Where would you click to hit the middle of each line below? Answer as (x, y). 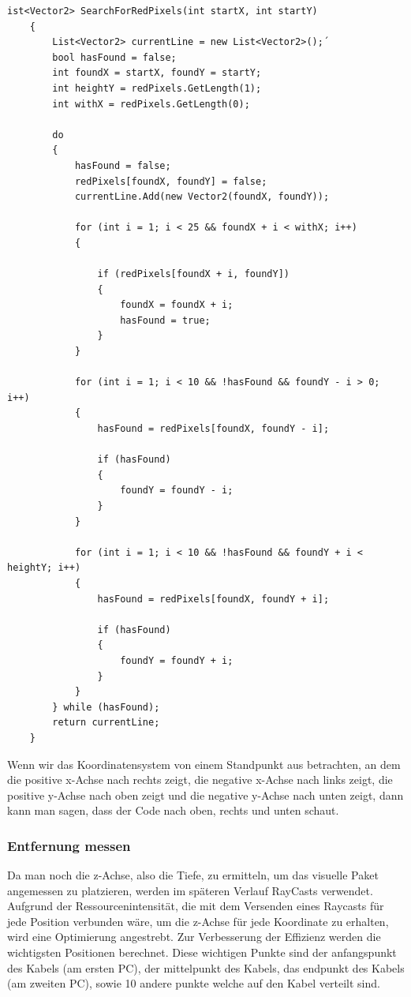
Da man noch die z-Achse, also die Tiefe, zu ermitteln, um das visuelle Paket (193, 875)
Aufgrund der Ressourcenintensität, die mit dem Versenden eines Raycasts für (196, 906)
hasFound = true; (165, 320)
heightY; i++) (44, 568)
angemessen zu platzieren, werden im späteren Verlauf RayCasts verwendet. (190, 890)
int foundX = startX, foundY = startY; (157, 73)
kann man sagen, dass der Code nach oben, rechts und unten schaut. (173, 810)
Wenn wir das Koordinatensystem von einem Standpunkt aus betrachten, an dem (204, 764)
